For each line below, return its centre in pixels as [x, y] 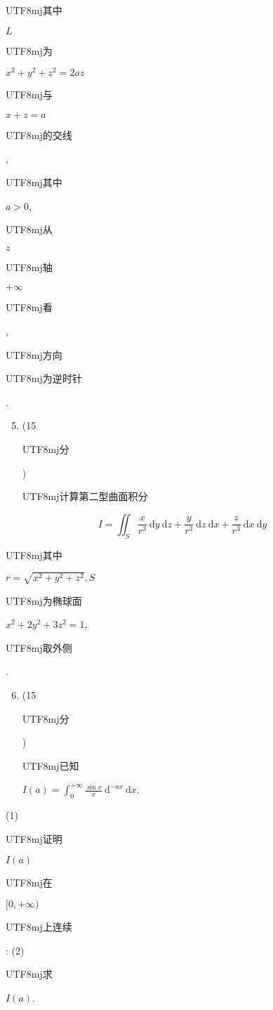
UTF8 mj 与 [29, 94]
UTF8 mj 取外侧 [39, 647]
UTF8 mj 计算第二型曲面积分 [85, 496]
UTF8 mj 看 [29, 307]
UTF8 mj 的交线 [39, 135]
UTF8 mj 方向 [34, 354]
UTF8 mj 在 [29, 883]
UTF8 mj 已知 [51, 765]
